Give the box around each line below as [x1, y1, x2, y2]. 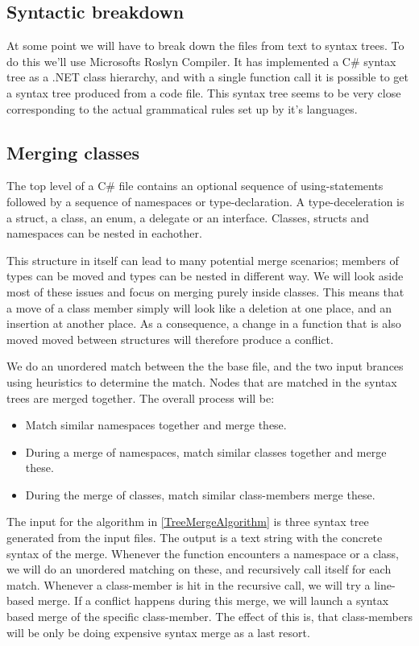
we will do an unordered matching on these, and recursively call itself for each [6, 561, 392, 578]
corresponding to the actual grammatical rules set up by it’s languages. [6, 100, 358, 117]
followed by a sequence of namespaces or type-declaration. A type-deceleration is [6, 193, 404, 209]
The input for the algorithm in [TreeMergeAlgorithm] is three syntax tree [6, 513, 369, 530]
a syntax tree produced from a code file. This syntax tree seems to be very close [6, 84, 401, 101]
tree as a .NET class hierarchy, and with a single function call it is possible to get [6, 68, 409, 85]
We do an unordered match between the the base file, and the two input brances [6, 358, 404, 375]
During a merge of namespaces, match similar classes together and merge [25, 443, 387, 460]
